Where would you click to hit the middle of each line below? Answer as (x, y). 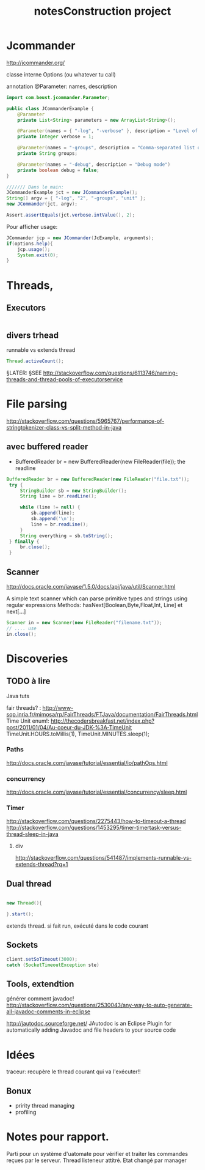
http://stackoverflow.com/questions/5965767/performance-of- (85, 421)
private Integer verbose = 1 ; (56, 137)
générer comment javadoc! (40, 999)
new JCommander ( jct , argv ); (42, 204)
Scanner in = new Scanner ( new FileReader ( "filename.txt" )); (85, 622)
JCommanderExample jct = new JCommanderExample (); (72, 193)
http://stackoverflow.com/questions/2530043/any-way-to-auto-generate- (99, 1005)
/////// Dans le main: (35, 187)
